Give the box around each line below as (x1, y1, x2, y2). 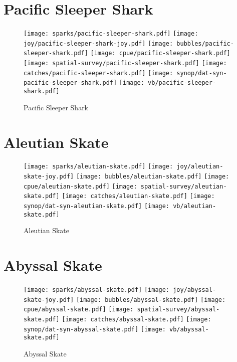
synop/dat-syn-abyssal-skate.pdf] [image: (24, 325, 166, 333)
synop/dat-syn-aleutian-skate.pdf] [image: (24, 203, 170, 210)
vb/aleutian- (173, 203, 216, 210)
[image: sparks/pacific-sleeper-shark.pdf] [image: (24, 30, 198, 38)
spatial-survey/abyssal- (137, 306, 220, 313)
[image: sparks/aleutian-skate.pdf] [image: (24, 163, 173, 170)
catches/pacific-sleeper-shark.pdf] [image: (24, 69, 173, 77)
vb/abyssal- (169, 325, 209, 333)
